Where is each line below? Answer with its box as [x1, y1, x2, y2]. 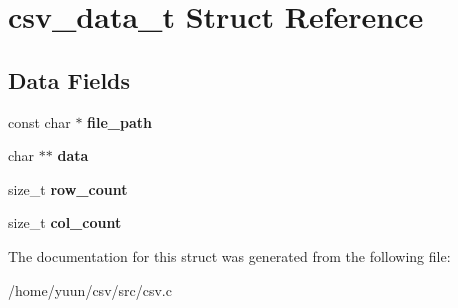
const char [8, 111, 71, 132]
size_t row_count [8, 178, 128, 199]
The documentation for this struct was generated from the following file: [8, 245, 451, 266]
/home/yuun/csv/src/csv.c [8, 279, 172, 300]
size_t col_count [8, 212, 122, 233]
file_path [87, 111, 152, 132]
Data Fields [8, 64, 131, 95]
